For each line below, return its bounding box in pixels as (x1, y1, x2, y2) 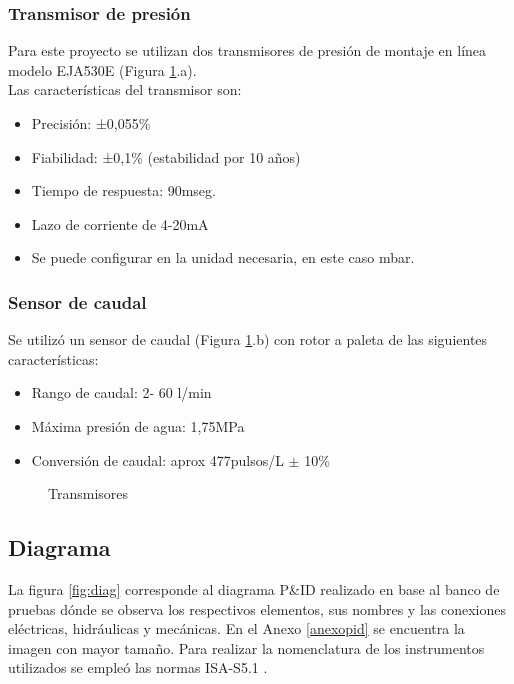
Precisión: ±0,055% (31, 113, 151, 133)
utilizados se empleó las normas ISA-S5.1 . (8, 657, 268, 678)
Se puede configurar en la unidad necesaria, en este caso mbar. (31, 247, 415, 268)
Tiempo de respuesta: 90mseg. (31, 180, 216, 201)
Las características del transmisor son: (8, 79, 242, 100)
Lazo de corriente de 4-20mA (31, 213, 209, 234)
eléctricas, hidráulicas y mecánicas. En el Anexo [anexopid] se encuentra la (8, 618, 465, 639)
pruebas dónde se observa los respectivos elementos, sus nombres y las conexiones (8, 598, 506, 619)
